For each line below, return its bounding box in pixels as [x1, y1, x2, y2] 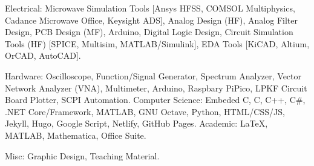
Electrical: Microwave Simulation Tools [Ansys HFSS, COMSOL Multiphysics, [5, 2, 295, 14]
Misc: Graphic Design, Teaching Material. [5, 149, 160, 162]
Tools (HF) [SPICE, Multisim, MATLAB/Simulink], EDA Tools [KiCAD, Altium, [5, 37, 310, 50]
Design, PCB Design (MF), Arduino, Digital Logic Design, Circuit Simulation [5, 25, 293, 38]
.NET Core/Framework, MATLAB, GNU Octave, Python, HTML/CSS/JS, [5, 105, 285, 118]
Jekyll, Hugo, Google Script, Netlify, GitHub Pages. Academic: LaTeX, [5, 117, 268, 130]
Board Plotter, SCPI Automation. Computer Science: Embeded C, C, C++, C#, [5, 93, 306, 106]
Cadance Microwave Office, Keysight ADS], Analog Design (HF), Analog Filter [5, 13, 298, 26]
